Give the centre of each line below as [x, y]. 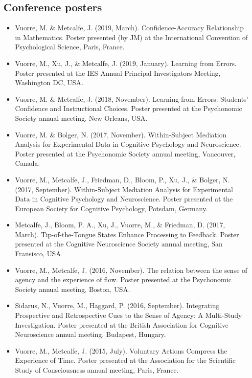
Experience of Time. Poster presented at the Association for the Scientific [125, 360]
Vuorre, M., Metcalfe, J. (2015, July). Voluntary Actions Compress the [121, 350]
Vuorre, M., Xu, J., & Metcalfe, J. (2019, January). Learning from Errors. [126, 63]
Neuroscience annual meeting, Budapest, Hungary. [90, 334]
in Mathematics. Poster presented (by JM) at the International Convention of [131, 37]
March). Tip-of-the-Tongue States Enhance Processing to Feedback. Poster [127, 234]
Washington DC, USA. [49, 82]
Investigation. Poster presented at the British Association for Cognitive [122, 324]
